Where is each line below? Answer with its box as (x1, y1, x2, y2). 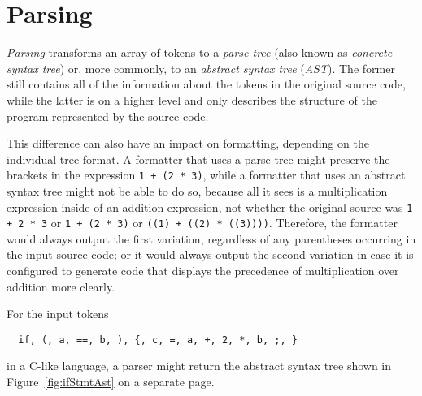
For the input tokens (7, 305, 109, 322)
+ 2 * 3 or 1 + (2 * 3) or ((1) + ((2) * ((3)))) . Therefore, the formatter (7, 214, 398, 231)
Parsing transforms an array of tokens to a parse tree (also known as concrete (7, 44, 393, 61)
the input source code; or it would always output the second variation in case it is (7, 246, 414, 263)
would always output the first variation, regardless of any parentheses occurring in (7, 230, 416, 247)
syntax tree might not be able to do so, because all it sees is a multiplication (7, 182, 388, 199)
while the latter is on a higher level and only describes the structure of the (7, 91, 377, 108)
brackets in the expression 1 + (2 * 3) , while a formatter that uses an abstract (7, 166, 406, 183)
